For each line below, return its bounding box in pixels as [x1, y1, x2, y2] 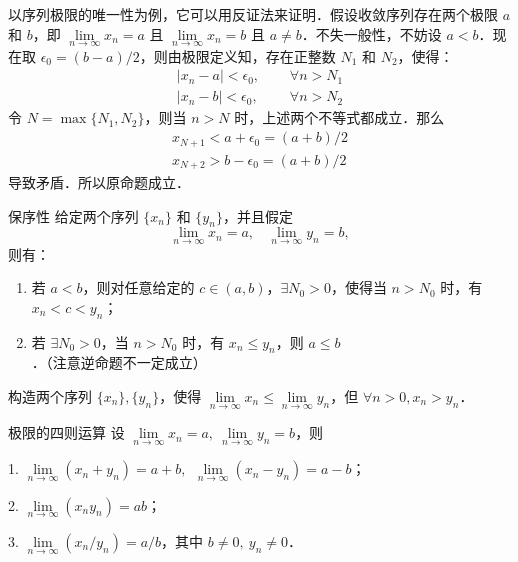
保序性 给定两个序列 [8, 205, 139, 226]
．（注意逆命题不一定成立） [31, 352, 207, 373]
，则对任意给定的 [82, 277, 195, 298]
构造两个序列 [8, 386, 92, 407]
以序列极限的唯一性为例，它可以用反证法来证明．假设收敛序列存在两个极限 [8, 4, 498, 24]
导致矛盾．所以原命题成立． [8, 172, 190, 193]
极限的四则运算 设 [8, 422, 125, 443]
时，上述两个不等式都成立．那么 [234, 107, 445, 128]
